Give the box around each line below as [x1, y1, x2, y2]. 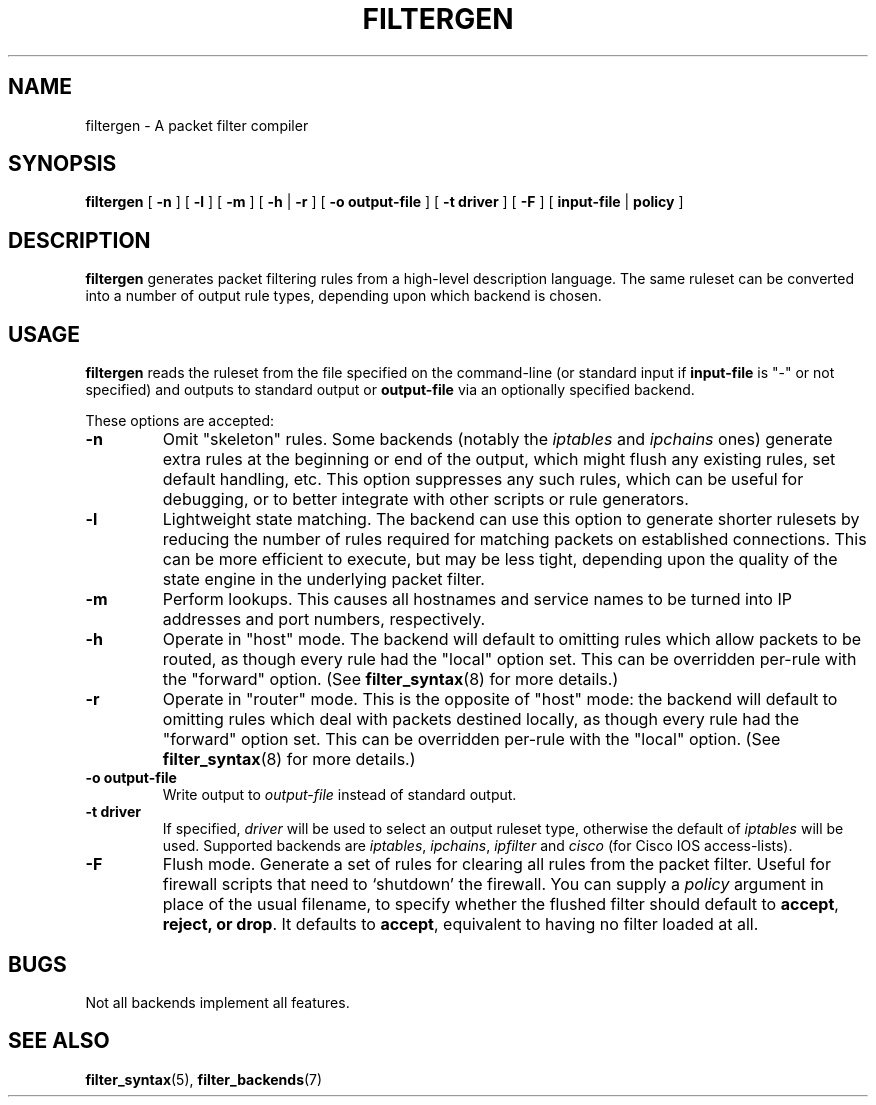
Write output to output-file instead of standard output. [162, 786, 517, 804]
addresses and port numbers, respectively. [162, 609, 486, 630]
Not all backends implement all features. [85, 993, 350, 1011]
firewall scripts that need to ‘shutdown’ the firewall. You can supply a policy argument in [162, 874, 824, 895]
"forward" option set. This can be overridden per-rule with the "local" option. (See [162, 729, 781, 750]
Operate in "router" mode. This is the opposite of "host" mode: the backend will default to [162, 689, 838, 710]
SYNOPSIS [8, 151, 117, 177]
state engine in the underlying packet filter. [162, 569, 485, 590]
